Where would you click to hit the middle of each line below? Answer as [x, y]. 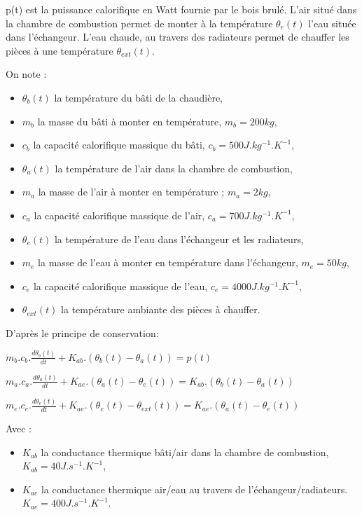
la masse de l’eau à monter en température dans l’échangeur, [168, 262]
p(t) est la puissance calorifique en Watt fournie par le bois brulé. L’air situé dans [181, 9]
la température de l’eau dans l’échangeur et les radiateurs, [179, 239]
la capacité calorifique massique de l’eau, [120, 286]
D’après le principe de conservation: [82, 332]
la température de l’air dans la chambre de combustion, [174, 168]
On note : [26, 74]
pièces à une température [60, 50]
